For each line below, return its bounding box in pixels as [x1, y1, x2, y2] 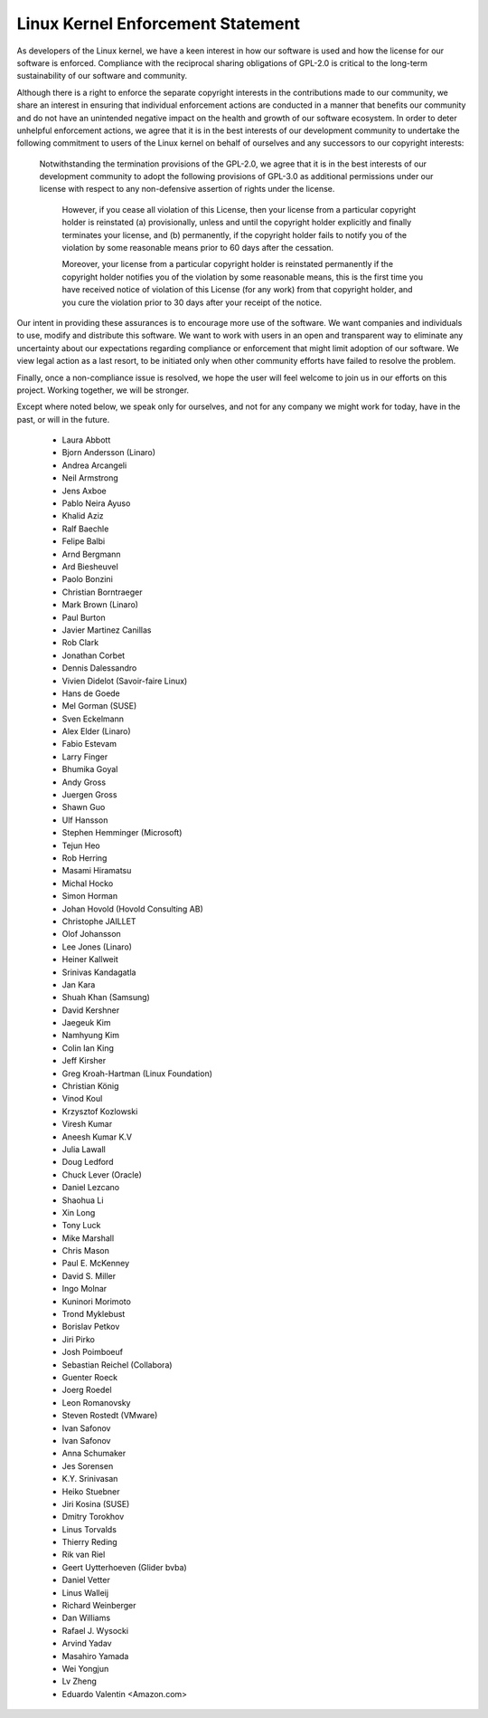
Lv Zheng [61, 1675, 97, 1687]
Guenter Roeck [61, 1372, 118, 1382]
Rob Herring [61, 852, 108, 864]
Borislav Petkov [61, 1322, 120, 1332]
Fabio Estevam [61, 739, 117, 749]
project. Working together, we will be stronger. [16, 385, 190, 396]
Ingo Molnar [61, 1284, 108, 1294]
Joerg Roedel [61, 1385, 112, 1396]
